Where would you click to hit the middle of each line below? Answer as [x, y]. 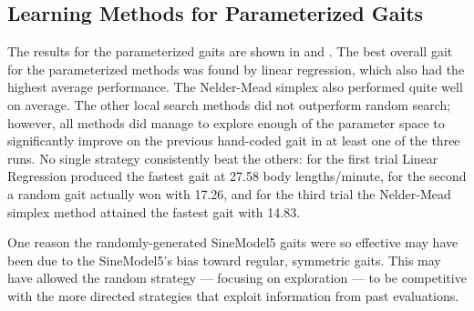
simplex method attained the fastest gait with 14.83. [154, 211]
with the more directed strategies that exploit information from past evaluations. [233, 295]
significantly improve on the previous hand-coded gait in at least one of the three [234, 140]
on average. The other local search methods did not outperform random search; [229, 104]
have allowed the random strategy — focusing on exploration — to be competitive [237, 278]
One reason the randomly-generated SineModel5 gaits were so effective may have [233, 242]
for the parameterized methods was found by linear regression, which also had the [236, 69]
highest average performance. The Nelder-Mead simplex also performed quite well [235, 87]
